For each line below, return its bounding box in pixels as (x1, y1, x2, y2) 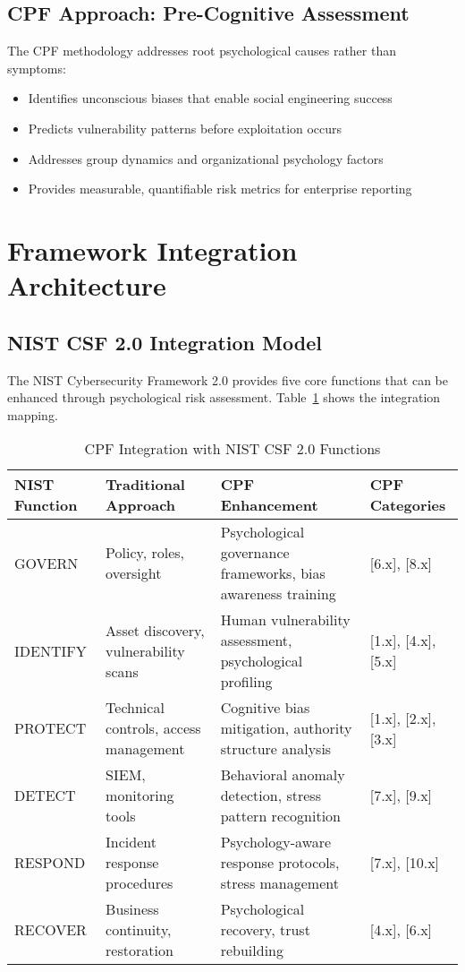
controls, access (106, 718, 201, 739)
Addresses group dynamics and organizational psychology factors (28, 149, 384, 168)
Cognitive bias (220, 697, 310, 718)
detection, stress (220, 785, 321, 806)
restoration (106, 940, 173, 961)
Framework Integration (7, 231, 298, 268)
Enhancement (220, 495, 318, 516)
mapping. (7, 405, 58, 424)
